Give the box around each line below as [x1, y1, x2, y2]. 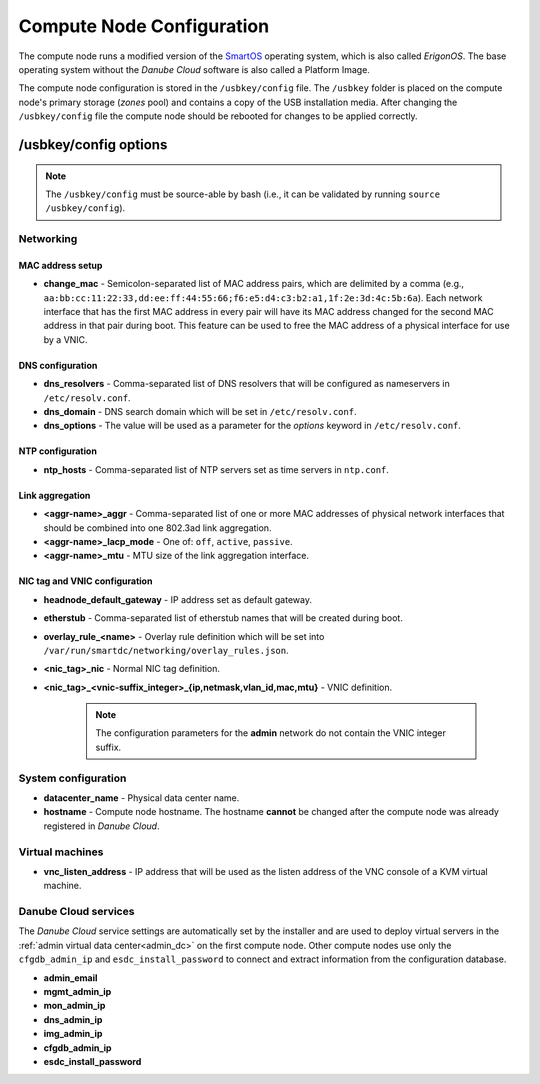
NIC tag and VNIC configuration [18, 575, 153, 587]
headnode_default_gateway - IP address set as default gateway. [43, 593, 312, 605]
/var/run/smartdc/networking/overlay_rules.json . [43, 644, 289, 656]
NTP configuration [18, 445, 97, 457]
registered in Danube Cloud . [43, 820, 160, 832]
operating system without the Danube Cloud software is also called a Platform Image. [18, 63, 370, 75]
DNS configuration [18, 359, 98, 371]
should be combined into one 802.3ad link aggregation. [43, 521, 272, 534]
